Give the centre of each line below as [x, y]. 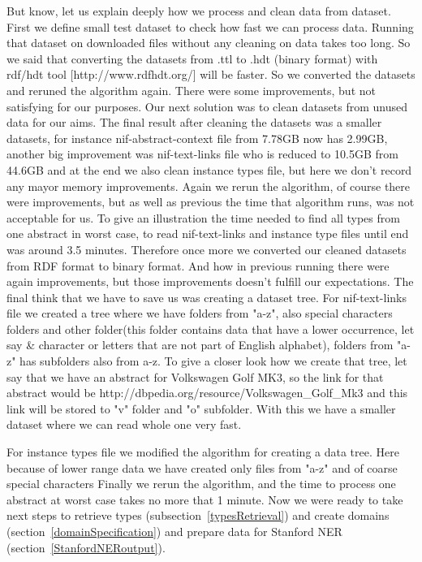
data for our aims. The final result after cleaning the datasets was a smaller [194, 122]
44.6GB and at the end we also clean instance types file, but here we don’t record [209, 169]
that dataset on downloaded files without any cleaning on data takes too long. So [209, 43]
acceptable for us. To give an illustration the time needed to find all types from [203, 217]
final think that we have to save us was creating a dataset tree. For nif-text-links [207, 297]
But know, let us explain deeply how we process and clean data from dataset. [199, 11]
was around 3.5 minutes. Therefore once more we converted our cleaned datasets [207, 249]
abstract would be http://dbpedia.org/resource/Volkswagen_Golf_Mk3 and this [207, 393]
